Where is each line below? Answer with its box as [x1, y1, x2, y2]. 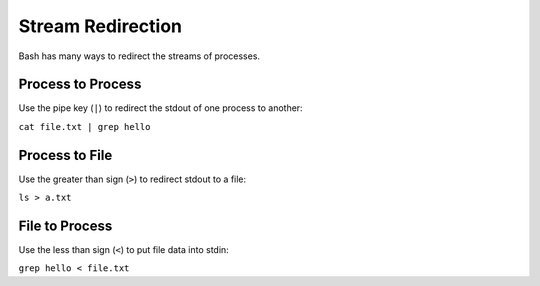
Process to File [18, 146, 113, 164]
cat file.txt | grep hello [18, 121, 151, 132]
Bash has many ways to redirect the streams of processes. [18, 50, 260, 62]
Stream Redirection [18, 15, 182, 37]
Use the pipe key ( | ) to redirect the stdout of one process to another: [18, 102, 304, 114]
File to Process [18, 217, 113, 234]
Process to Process [18, 76, 142, 93]
